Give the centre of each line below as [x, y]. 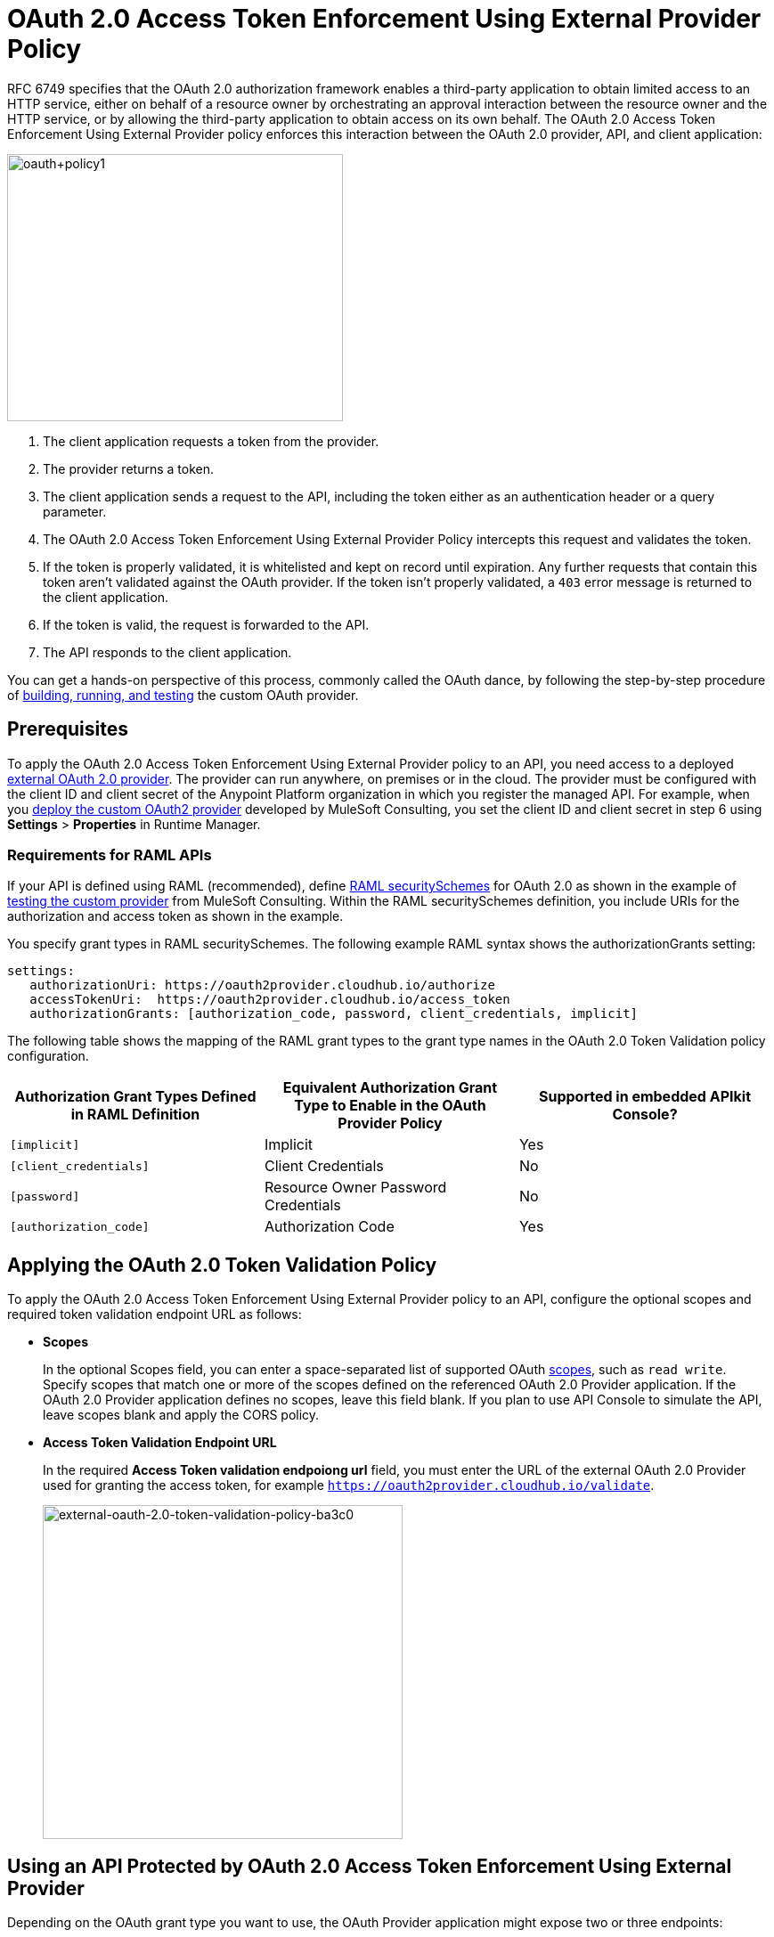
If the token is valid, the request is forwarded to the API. [206, 624]
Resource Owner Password [355, 1188]
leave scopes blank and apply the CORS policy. [181, 1415]
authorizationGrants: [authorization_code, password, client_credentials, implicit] [334, 1014]
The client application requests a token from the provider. [211, 441]
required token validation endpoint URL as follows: [155, 1314]
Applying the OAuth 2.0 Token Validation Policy [222, 1265]
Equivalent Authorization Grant [390, 1088]
